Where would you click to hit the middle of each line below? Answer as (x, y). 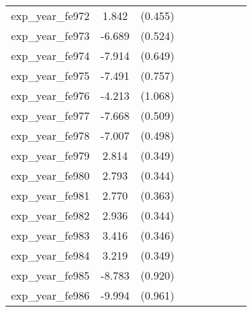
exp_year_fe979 (50, 155)
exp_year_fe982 (50, 215)
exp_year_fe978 (50, 135)
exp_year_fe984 (50, 255)
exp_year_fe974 (50, 55)
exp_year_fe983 (50, 235)
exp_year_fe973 (50, 35)
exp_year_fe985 (50, 275)
